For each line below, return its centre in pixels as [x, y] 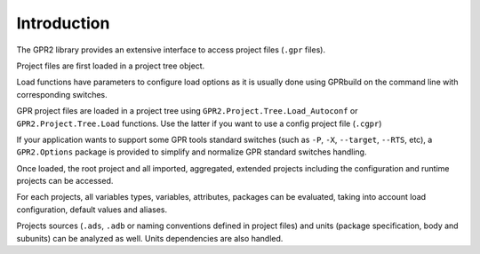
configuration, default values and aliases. [92, 210]
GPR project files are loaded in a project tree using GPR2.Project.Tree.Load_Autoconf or [187, 111]
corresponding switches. [62, 94]
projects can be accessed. [65, 181]
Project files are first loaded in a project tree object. [111, 66]
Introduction [63, 23]
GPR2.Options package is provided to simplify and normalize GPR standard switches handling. [192, 152]
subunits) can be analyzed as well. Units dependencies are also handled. [150, 238]
